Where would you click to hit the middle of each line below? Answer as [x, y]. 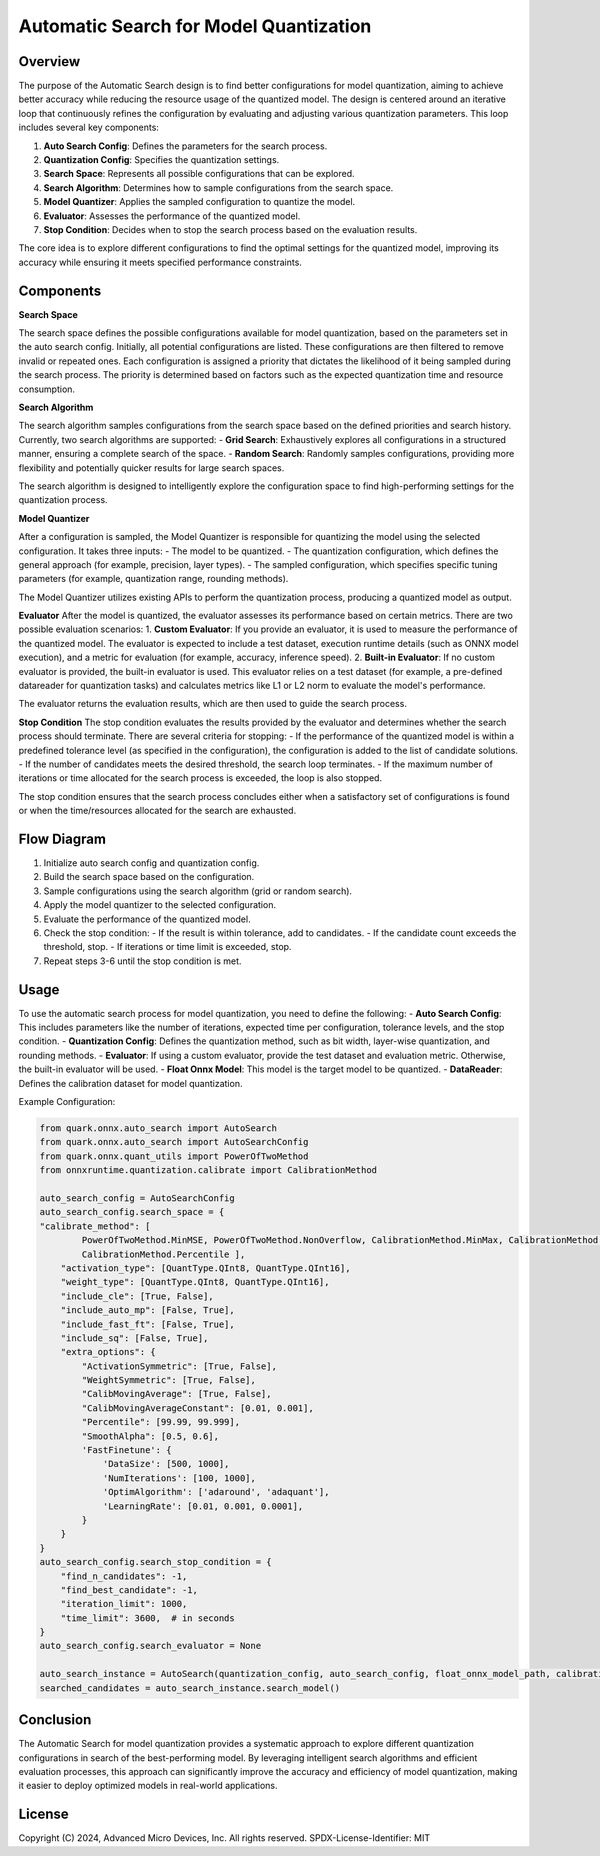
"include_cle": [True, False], [137, 1296]
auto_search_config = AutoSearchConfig [137, 1198]
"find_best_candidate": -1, [129, 1589]
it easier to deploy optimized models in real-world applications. [148, 1786]
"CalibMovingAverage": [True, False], [176, 1394]
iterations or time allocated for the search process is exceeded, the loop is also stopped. [200, 778]
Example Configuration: [67, 1102]
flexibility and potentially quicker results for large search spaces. [151, 467]
